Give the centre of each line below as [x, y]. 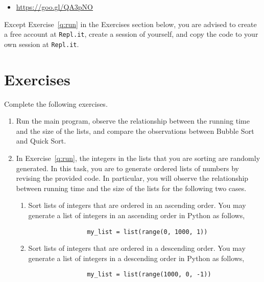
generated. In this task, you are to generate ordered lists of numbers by [127, 168]
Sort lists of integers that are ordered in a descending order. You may [137, 248]
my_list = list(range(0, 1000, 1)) [147, 232]
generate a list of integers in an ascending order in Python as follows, [137, 215]
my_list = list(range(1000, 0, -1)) [149, 275]
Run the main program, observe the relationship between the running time [133, 121]
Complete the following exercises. [56, 103]
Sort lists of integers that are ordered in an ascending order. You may [137, 205]
